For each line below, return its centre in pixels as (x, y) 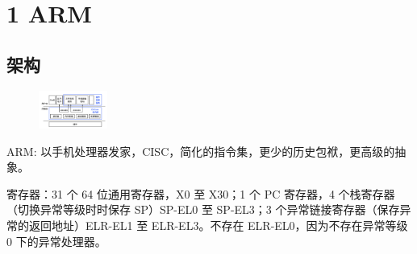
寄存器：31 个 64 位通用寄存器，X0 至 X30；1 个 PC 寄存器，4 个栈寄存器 (201, 193)
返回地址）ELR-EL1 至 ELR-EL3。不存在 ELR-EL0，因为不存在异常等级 (218, 225)
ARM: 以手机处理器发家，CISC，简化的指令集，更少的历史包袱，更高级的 (201, 151)
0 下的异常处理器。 (56, 241)
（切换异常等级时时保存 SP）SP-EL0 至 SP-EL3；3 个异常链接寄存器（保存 (203, 209)
